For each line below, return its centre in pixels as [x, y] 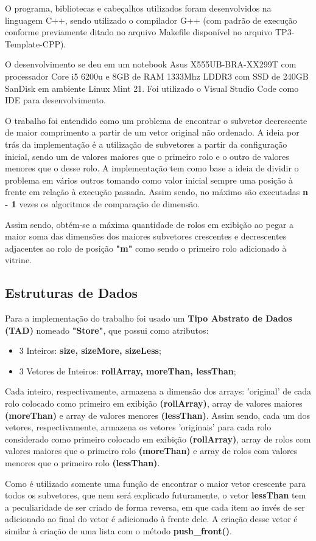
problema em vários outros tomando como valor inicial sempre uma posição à [149, 180]
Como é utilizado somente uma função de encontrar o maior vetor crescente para [156, 483]
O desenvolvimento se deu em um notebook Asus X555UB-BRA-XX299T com [151, 64]
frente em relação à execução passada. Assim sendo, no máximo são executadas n [156, 192]
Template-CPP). [36, 43]
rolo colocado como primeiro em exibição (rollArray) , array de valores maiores [154, 403]
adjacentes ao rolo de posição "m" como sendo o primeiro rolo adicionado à [146, 248]
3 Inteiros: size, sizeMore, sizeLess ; [90, 350]
